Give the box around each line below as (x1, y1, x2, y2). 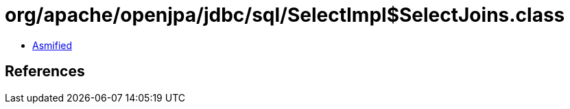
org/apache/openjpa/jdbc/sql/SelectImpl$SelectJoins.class (5, 3, 565, 27)
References (5, 63, 85, 80)
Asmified (32, 39, 73, 51)
